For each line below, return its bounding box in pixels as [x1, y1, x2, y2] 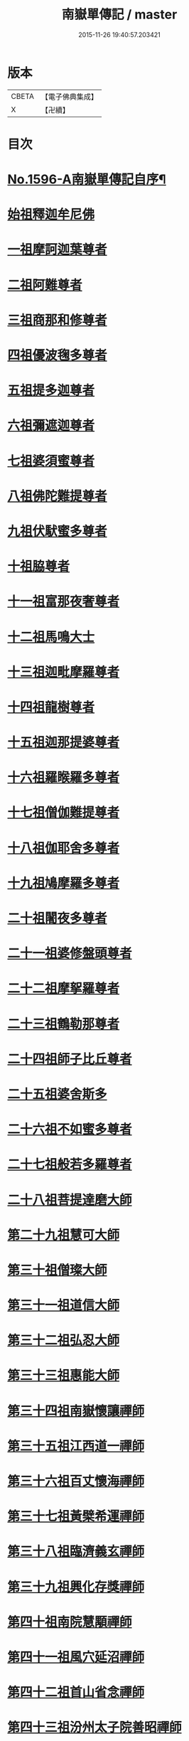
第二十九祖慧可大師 [7, 1227, 120, 1243]
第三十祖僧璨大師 [7, 1262, 108, 1278]
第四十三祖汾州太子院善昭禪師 [7, 1720, 183, 1735]
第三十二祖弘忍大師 [7, 1332, 120, 1349]
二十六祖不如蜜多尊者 [7, 1121, 133, 1137]
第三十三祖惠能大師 [7, 1368, 120, 1383]
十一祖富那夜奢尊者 [7, 594, 120, 610]
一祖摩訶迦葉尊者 [7, 242, 108, 258]
